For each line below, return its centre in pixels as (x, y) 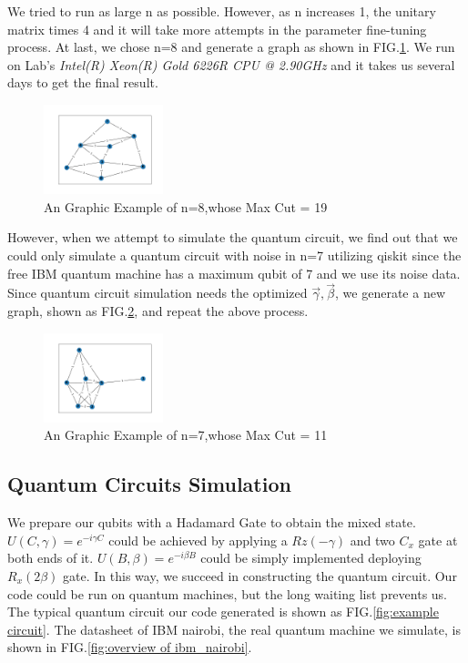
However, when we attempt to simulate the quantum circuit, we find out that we (233, 237)
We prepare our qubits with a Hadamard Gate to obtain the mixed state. (212, 522)
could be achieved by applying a (198, 540)
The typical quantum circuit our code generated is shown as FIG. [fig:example (223, 612)
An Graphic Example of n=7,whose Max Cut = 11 (186, 435)
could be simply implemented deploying (311, 558)
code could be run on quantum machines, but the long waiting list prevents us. (228, 593)
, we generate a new (390, 293)
